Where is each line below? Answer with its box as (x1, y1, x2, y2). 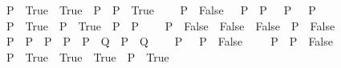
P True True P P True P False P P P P (6, 2, 316, 18)
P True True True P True (6, 48, 169, 65)
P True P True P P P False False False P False (6, 17, 335, 34)
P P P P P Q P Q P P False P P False (6, 33, 333, 50)
